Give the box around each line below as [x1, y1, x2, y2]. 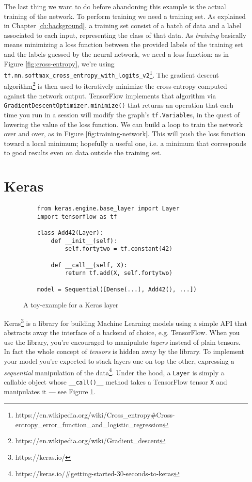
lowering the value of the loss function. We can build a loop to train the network [4, 119, 243, 129]
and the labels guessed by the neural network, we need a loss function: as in [4, 48, 229, 59]
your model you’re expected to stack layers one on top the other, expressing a [4, 355, 235, 366]
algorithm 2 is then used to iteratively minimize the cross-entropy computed [4, 80, 227, 91]
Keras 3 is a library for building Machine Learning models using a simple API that [4, 316, 247, 328]
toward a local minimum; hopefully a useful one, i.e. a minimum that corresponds [4, 138, 246, 148]
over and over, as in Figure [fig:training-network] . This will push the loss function [4, 129, 246, 139]
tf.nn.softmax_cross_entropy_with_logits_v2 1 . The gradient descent [4, 68, 219, 80]
